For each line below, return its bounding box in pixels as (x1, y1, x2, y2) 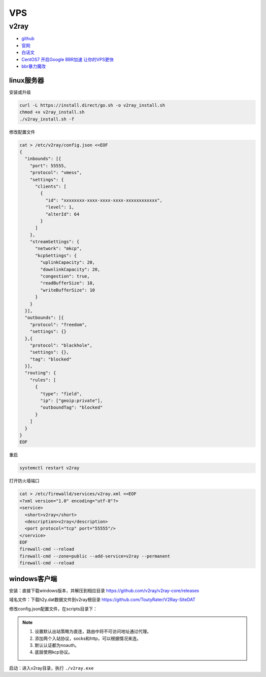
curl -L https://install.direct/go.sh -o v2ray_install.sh (19, 102, 165, 108)
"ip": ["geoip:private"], (40, 398, 103, 403)
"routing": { (25, 370, 56, 376)
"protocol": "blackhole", (30, 342, 93, 348)
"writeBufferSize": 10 (40, 287, 96, 293)
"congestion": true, (40, 274, 90, 279)
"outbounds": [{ (25, 315, 64, 320)
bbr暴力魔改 (21, 63, 46, 69)
